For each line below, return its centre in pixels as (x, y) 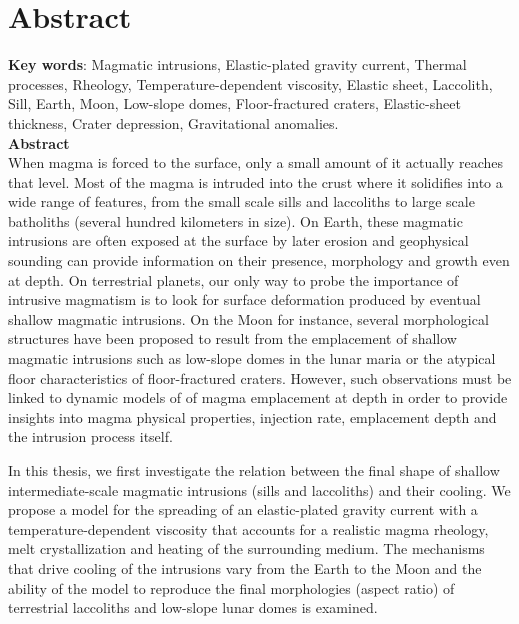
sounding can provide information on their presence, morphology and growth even (259, 260)
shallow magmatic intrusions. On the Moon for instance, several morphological (248, 318)
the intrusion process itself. (90, 436)
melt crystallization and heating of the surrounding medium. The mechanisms (246, 548)
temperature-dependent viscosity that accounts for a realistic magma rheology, (248, 528)
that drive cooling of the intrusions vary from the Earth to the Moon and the (245, 567)
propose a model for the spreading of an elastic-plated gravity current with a (243, 509)
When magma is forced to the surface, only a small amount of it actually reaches (256, 162)
